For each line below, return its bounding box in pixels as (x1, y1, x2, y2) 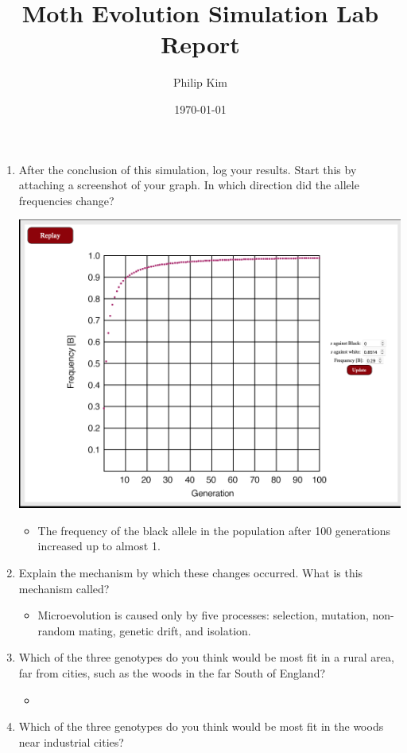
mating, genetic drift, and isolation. (78, 622, 251, 638)
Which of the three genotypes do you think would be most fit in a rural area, (18, 649, 394, 666)
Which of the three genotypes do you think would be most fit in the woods (18, 718, 384, 735)
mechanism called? (18, 580, 110, 596)
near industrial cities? (18, 733, 124, 750)
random (37, 622, 76, 638)
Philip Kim (173, 74, 227, 91)
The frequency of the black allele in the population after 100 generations (37, 522, 391, 538)
